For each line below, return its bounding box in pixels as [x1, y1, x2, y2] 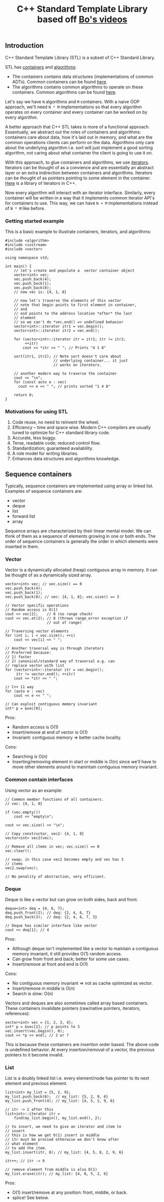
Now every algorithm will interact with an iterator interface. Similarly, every [5, 190, 156, 196]
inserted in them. [5, 544, 39, 550]
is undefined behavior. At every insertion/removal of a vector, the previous [5, 1047, 155, 1052]
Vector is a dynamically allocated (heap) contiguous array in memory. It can [5, 567, 158, 573]
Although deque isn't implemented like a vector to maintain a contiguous [12, 945, 159, 952]
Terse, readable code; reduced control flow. [12, 440, 101, 446]
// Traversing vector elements [5, 629, 69, 634]
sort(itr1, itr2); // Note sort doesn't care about [14, 354, 121, 359]
